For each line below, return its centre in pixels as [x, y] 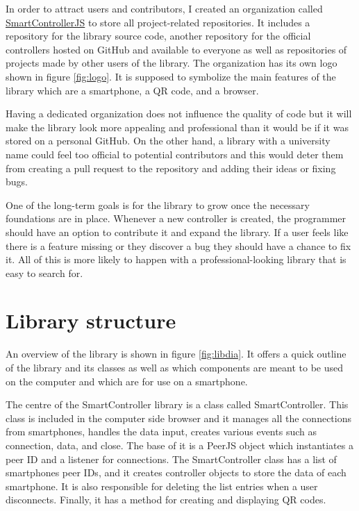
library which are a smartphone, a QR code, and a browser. [132, 90]
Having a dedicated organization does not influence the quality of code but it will [179, 114]
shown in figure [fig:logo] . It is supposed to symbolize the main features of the [171, 76]
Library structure [91, 320]
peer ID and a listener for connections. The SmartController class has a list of [171, 459]
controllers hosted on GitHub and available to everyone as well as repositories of [176, 49]
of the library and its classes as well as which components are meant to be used [174, 367]
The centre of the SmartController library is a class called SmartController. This [177, 404]
